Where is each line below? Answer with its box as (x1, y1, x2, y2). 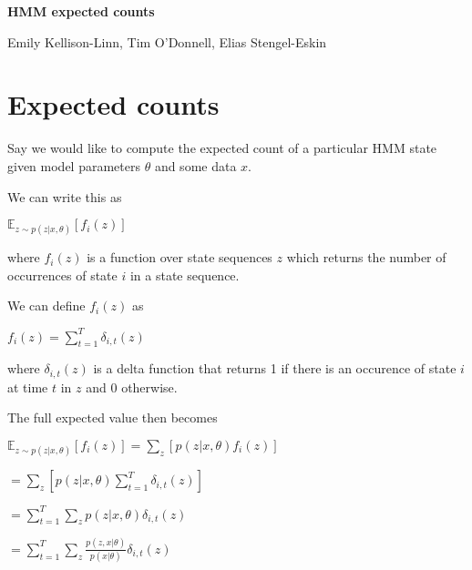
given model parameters (7, 156, 140, 175)
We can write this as (7, 187, 122, 206)
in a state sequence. (129, 265, 240, 284)
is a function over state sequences (87, 248, 272, 267)
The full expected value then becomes (7, 408, 218, 427)
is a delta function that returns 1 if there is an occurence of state (93, 359, 457, 378)
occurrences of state (7, 265, 118, 284)
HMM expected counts (7, 2, 155, 20)
